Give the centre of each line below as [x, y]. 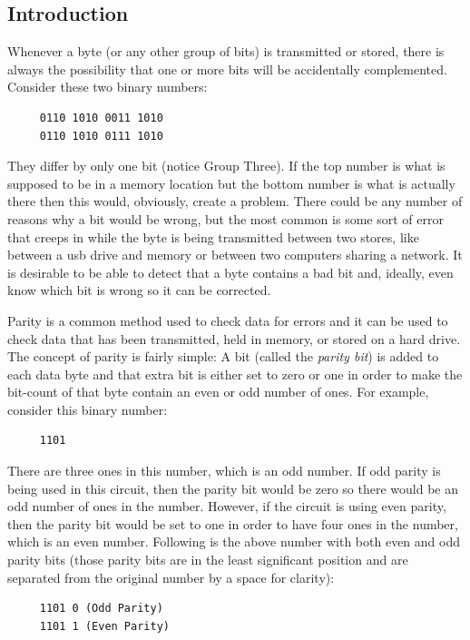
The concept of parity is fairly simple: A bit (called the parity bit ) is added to [223, 356]
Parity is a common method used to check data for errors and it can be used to [228, 320]
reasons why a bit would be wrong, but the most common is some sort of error [225, 218]
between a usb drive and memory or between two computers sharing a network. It [235, 255]
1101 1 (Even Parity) [104, 626]
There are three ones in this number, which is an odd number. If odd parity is [224, 471]
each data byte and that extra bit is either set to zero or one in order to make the [235, 374]
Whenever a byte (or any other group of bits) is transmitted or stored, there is [226, 51]
